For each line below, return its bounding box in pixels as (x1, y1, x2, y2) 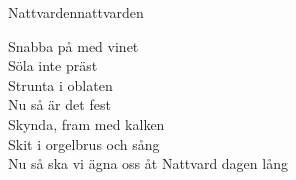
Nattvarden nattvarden (8, 2, 144, 22)
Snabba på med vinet (8, 35, 139, 56)
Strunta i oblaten (8, 74, 113, 95)
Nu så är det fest (8, 94, 111, 115)
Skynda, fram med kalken (8, 113, 165, 134)
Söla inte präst (8, 55, 98, 76)
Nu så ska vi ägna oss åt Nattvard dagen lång (8, 153, 288, 174)
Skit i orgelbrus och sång (8, 133, 160, 154)
